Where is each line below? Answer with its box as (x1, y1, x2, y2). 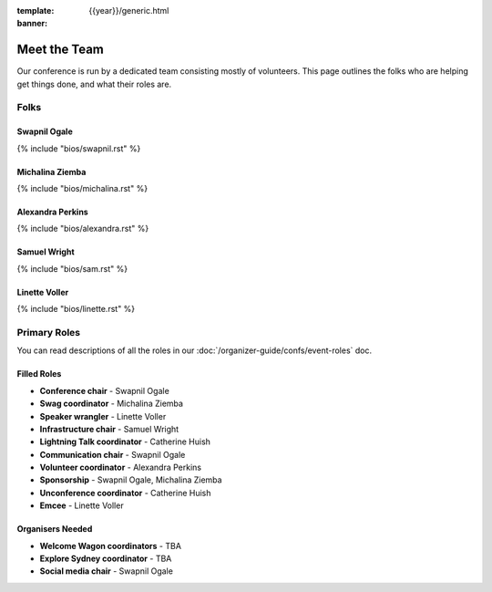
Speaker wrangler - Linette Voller (39, 410, 167, 421)
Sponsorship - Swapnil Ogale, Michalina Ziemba (39, 474, 222, 485)
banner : (16, 18, 48, 29)
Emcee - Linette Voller (39, 500, 124, 511)
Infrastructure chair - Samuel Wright (39, 423, 179, 434)
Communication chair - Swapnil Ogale (39, 449, 186, 460)
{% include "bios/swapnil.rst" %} (16, 142, 141, 154)
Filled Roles (16, 369, 62, 379)
